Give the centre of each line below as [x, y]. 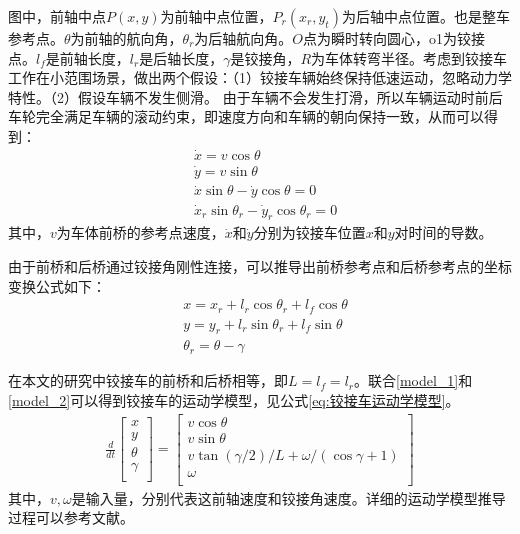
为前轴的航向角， [126, 38]
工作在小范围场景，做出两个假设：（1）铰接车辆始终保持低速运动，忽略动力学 [260, 77]
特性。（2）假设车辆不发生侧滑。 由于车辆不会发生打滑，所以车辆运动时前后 [255, 96]
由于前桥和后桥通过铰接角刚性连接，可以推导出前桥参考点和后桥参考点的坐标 [260, 265]
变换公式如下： [57, 285]
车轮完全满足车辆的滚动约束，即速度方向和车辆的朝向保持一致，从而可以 [246, 116]
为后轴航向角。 [243, 38]
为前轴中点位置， [216, 16]
